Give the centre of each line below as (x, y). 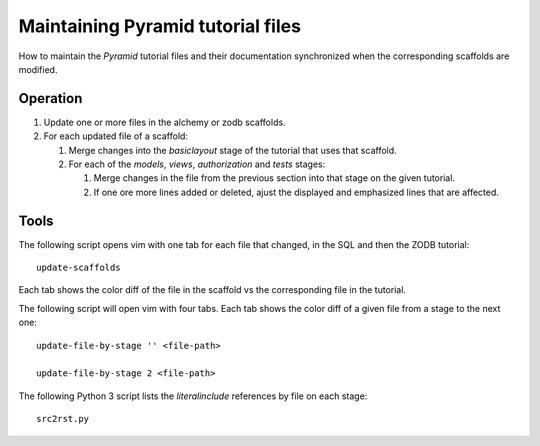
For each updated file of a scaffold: (116, 136)
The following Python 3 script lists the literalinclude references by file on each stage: (193, 396)
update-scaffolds (78, 268)
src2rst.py (63, 419)
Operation (50, 98)
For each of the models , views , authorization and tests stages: (197, 164)
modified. (38, 69)
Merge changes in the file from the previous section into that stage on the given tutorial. (274, 178)
